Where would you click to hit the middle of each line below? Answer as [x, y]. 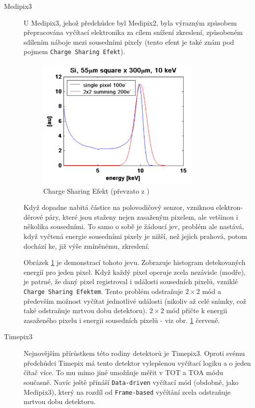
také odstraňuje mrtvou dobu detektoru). [85, 310]
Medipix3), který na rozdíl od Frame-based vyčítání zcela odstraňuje [127, 392]
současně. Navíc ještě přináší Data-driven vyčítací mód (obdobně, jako [131, 382]
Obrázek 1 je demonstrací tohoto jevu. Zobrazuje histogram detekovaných [135, 262]
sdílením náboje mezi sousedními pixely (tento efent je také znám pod [129, 42]
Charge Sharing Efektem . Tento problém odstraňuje [103, 291]
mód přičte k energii [197, 310]
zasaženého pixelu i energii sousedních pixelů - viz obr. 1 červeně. [122, 320]
